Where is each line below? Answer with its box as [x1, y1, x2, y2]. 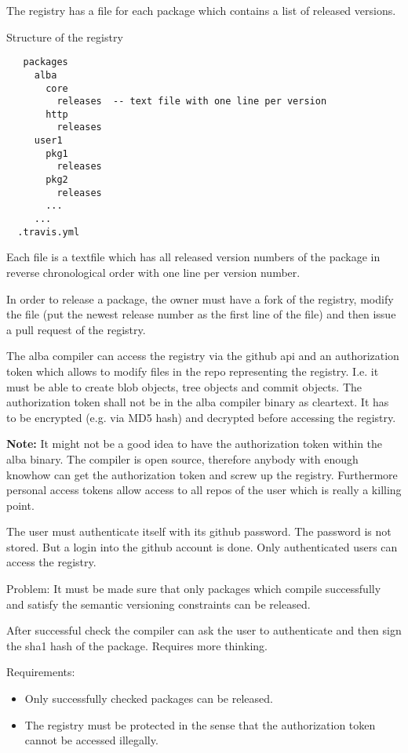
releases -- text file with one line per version [56, 96, 327, 107]
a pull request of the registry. [6, 321, 146, 337]
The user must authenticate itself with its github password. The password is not [6, 523, 392, 540]
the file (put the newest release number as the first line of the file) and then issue [6, 306, 396, 322]
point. [6, 497, 35, 513]
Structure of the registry [6, 28, 123, 45]
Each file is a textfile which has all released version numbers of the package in [6, 249, 381, 265]
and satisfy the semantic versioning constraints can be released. [6, 595, 311, 612]
